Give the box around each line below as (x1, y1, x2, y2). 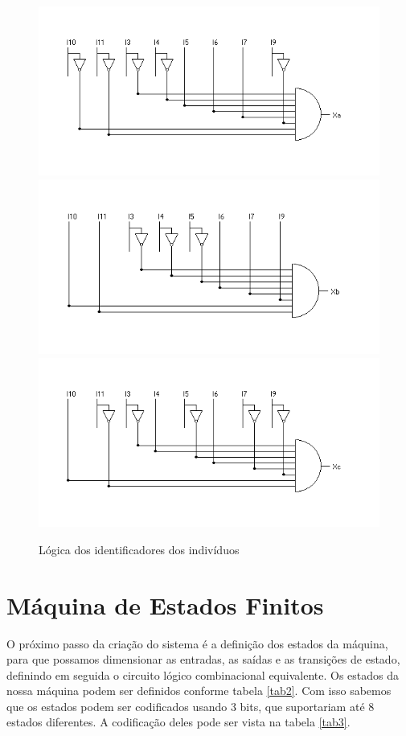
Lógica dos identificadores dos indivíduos (39, 541, 240, 557)
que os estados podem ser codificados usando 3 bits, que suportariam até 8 (6, 697, 375, 714)
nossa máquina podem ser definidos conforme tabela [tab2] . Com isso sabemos (6, 682, 392, 699)
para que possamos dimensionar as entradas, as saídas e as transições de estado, (6, 651, 400, 668)
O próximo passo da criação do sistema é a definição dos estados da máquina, (6, 635, 388, 652)
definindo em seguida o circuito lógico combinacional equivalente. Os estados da (6, 666, 399, 683)
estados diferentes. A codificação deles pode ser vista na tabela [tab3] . (6, 713, 351, 730)
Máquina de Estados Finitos (6, 588, 324, 621)
